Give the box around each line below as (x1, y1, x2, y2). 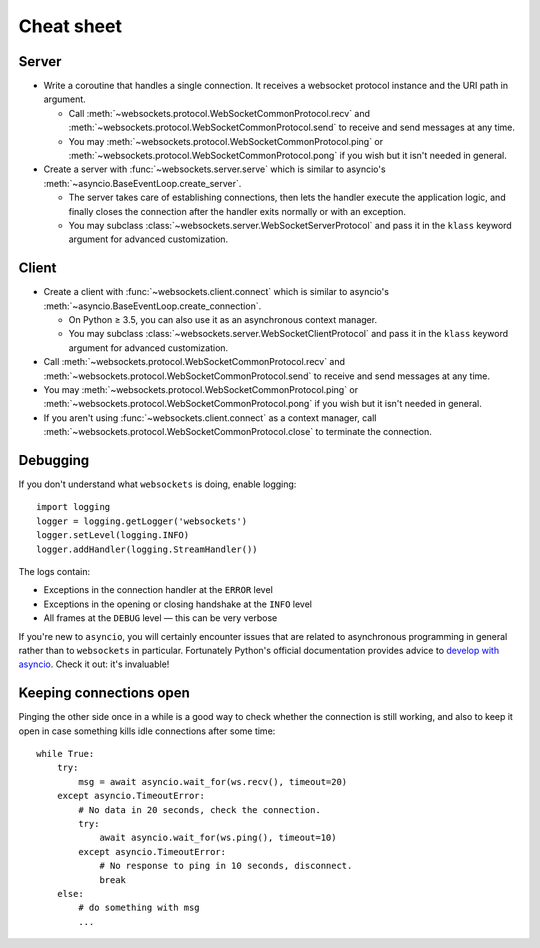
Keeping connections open (18, 685, 190, 702)
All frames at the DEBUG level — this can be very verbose (43, 612, 278, 624)
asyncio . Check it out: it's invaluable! (18, 658, 170, 670)
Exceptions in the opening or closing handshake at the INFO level (43, 598, 312, 610)
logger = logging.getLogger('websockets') (36, 515, 248, 527)
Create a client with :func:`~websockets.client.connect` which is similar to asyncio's (43, 286, 390, 298)
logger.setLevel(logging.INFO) (36, 530, 190, 541)
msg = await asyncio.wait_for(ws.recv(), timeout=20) (78, 776, 348, 787)
